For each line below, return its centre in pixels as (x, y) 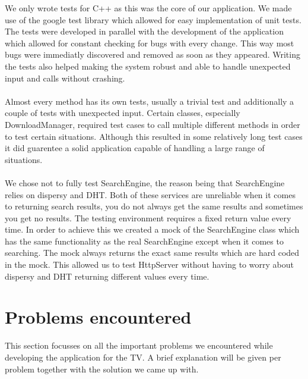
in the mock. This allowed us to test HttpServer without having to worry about (149, 264)
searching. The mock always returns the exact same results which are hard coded (152, 253)
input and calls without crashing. (65, 78)
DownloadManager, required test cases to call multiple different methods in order (153, 124)
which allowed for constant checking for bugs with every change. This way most (150, 43)
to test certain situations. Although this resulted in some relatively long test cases (154, 136)
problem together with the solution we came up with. (102, 369)
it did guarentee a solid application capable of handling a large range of (135, 148)
